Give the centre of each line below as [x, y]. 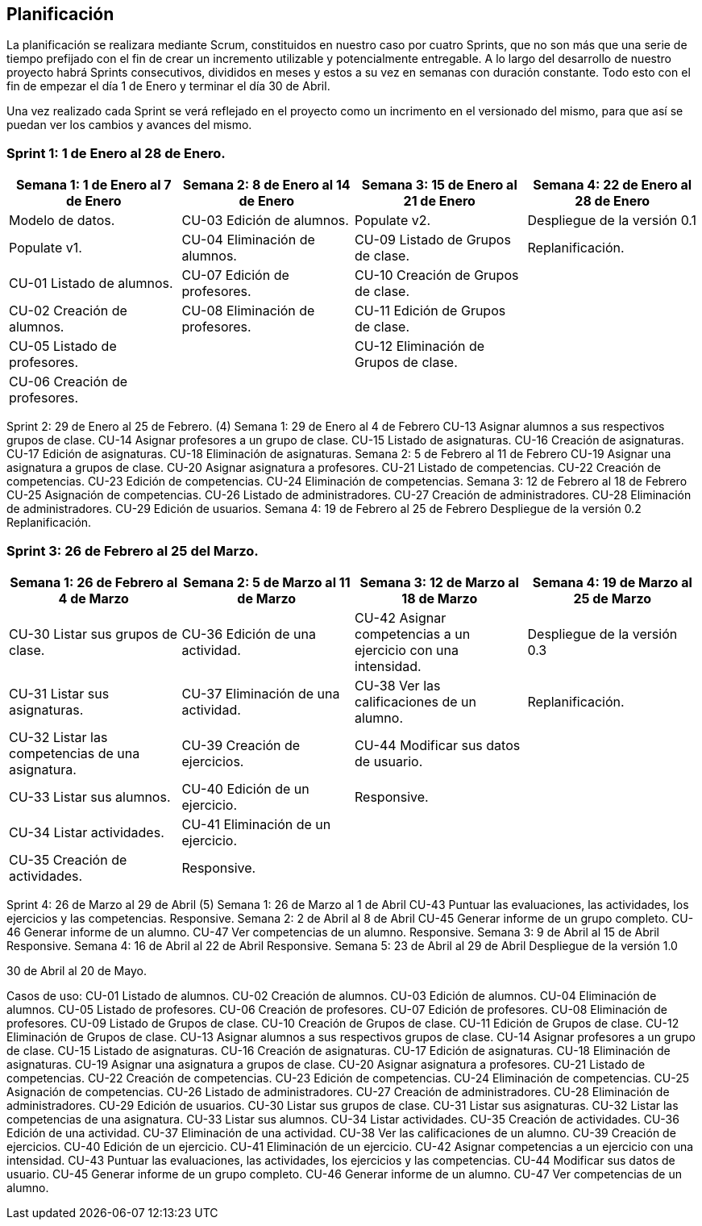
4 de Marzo [93, 598]
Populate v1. [46, 248]
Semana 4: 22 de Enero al [613, 185]
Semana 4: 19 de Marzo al [612, 582]
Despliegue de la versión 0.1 [612, 221]
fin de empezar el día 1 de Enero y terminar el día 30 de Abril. [168, 86]
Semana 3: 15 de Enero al [439, 185]
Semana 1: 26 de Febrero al [94, 582]
